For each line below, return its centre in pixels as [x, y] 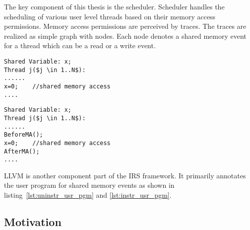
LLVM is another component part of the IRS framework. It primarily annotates [125, 175]
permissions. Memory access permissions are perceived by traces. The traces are [125, 26]
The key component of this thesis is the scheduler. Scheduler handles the [114, 6]
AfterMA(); [22, 151]
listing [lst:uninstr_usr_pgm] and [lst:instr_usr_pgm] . [88, 195]
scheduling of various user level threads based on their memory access [110, 16]
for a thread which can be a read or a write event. [80, 45]
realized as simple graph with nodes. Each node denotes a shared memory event [125, 36]
